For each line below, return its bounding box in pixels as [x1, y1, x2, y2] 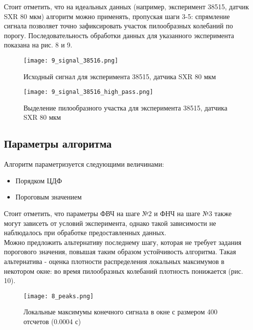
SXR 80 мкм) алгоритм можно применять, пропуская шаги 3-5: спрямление [4, 11, 230, 21]
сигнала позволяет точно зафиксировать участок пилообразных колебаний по [4, 21, 233, 31]
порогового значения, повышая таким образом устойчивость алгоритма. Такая [4, 246, 236, 257]
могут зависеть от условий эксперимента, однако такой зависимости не [4, 218, 216, 228]
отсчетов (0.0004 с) [23, 316, 81, 327]
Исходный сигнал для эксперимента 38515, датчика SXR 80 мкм [23, 71, 216, 81]
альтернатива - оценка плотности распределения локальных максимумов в [4, 256, 225, 266]
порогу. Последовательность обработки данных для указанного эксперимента [4, 30, 234, 40]
